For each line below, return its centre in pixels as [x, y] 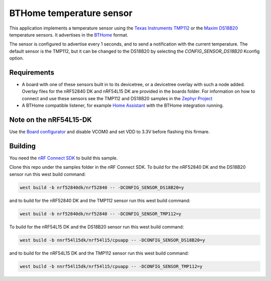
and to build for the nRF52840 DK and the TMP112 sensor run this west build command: [100, 200]
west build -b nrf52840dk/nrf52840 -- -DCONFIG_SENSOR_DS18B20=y [102, 187]
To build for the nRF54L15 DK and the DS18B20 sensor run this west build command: [97, 227]
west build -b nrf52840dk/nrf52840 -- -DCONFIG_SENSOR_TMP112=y [101, 214]
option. [17, 58]
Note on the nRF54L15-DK [51, 120]
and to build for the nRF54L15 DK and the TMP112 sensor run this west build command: [99, 253]
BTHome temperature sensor [71, 13]
